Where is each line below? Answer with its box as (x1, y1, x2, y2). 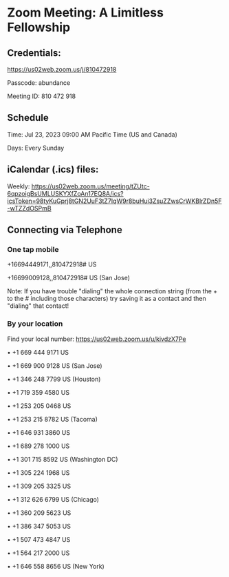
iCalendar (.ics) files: (7, 164, 99, 175)
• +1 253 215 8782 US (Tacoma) (7, 415, 98, 423)
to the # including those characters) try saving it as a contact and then (7, 295, 206, 303)
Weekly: (7, 182, 30, 190)
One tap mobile (7, 244, 60, 254)
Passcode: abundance (7, 79, 71, 87)
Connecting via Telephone (7, 224, 122, 236)
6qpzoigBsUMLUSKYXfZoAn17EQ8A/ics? (7, 189, 124, 197)
